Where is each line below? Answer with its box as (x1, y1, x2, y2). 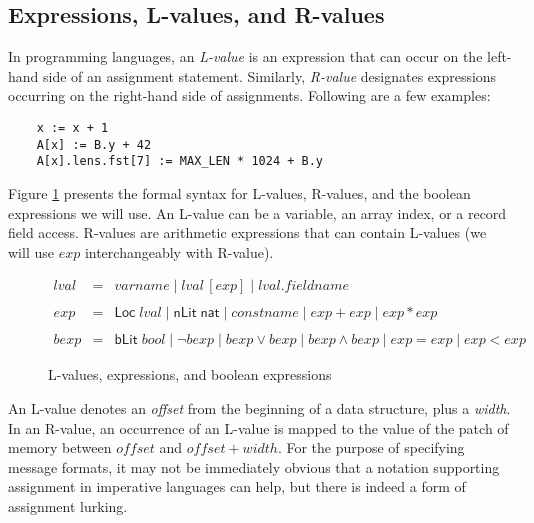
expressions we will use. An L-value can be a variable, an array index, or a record (8, 202, 507, 223)
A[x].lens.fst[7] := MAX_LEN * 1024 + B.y (36, 154, 323, 169)
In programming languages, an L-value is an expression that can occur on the (8, 46, 483, 67)
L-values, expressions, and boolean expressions (48, 364, 332, 385)
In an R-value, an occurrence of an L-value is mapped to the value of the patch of (8, 417, 509, 438)
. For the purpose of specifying (277, 437, 465, 458)
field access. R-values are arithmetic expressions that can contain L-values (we (8, 222, 487, 243)
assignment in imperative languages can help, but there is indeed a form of (8, 476, 466, 497)
